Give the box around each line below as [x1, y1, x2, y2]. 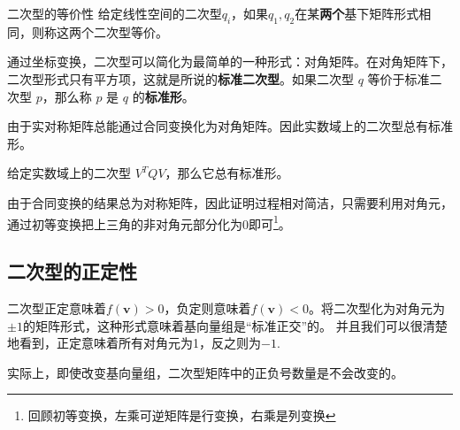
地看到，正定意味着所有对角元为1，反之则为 [7, 334, 261, 352]
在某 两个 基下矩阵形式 [295, 4, 419, 22]
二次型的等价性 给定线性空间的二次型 [7, 4, 222, 22]
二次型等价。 [93, 22, 168, 41]
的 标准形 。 [132, 87, 195, 105]
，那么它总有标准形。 [165, 164, 289, 182]
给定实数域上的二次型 [7, 164, 131, 182]
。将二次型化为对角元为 [309, 299, 445, 317]
